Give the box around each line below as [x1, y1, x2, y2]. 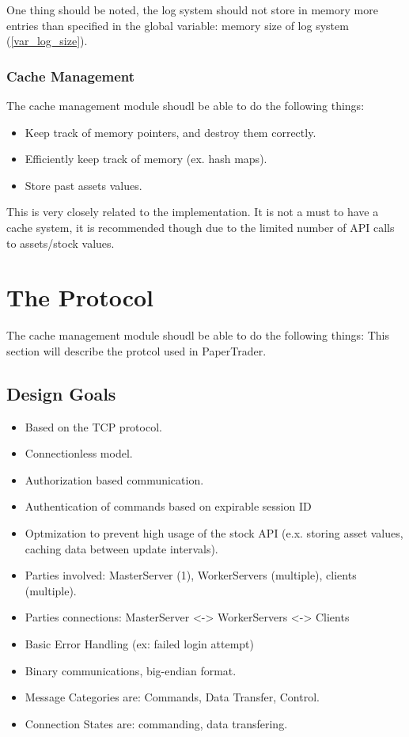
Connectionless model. [25, 445, 133, 462]
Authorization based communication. [25, 471, 204, 488]
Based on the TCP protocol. [25, 418, 162, 435]
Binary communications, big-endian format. [25, 662, 237, 678]
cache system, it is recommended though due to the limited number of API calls [6, 218, 395, 235]
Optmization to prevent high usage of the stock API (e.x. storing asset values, [25, 525, 403, 541]
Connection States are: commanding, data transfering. [25, 715, 288, 731]
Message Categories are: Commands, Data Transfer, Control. [25, 689, 320, 705]
